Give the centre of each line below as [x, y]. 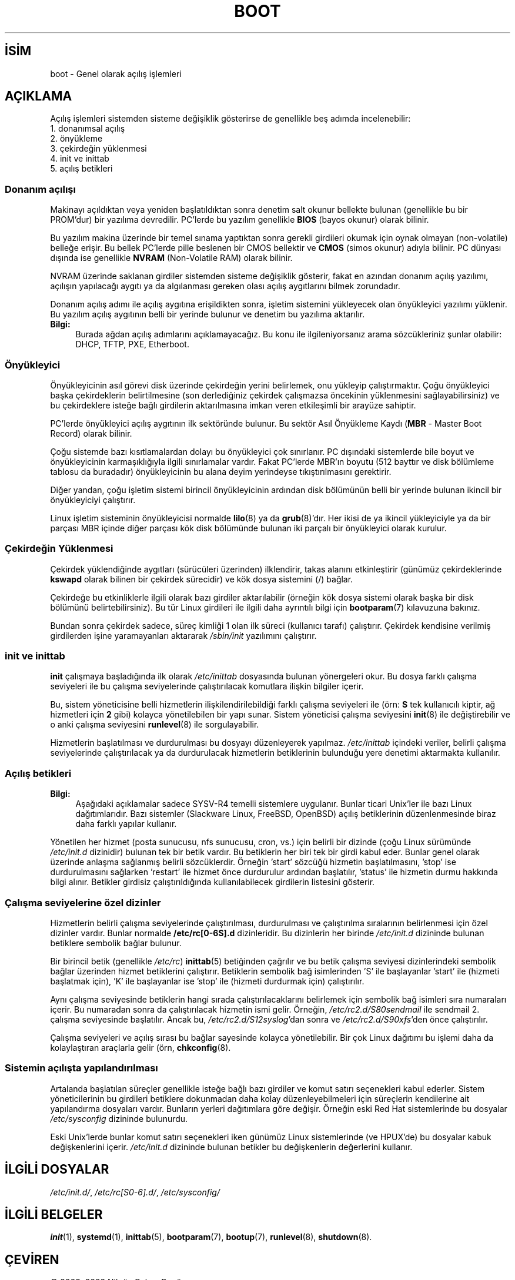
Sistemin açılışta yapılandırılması [81, 1068]
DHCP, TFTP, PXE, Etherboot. [132, 344]
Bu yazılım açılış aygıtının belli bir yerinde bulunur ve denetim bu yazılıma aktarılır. [208, 314]
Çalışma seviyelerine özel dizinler [83, 902]
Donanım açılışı [40, 189]
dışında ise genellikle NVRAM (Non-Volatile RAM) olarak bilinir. [171, 258]
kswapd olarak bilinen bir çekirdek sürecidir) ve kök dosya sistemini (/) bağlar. [202, 579]
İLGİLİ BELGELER [54, 1214]
